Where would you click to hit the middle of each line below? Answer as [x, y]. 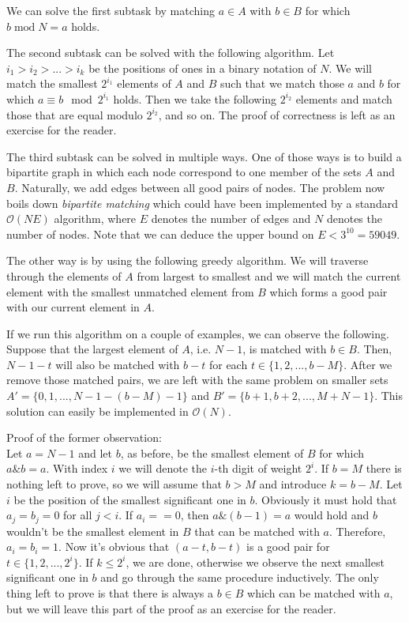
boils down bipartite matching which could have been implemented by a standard [202, 203]
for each [228, 364]
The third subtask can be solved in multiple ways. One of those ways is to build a [204, 156]
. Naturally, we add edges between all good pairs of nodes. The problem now [200, 187]
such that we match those [282, 83]
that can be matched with [257, 531]
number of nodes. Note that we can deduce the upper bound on [160, 234]
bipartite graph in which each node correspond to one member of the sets [184, 172]
